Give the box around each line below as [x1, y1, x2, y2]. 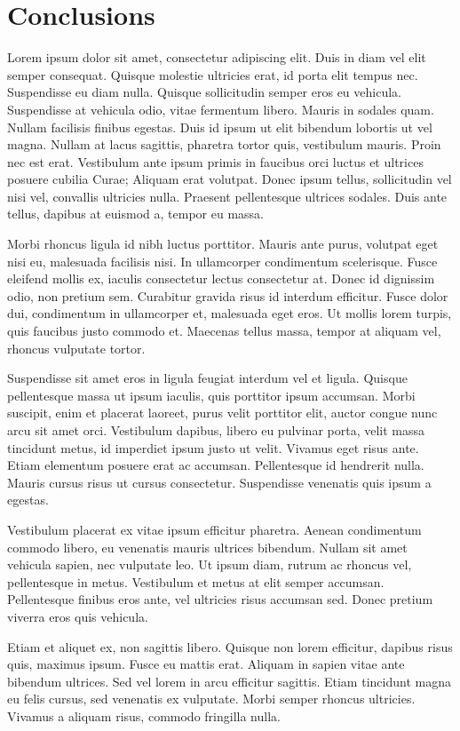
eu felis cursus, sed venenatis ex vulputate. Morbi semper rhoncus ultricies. [7, 689, 416, 708]
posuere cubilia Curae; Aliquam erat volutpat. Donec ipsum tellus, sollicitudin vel [7, 170, 452, 188]
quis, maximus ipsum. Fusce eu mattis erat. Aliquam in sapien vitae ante [7, 655, 405, 673]
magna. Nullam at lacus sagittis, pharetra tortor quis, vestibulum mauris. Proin [7, 135, 441, 154]
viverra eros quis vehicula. [7, 607, 148, 625]
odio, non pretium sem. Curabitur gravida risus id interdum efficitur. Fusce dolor [7, 286, 448, 305]
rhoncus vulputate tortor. [7, 338, 146, 357]
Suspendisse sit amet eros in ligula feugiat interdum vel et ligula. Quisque [7, 369, 408, 387]
